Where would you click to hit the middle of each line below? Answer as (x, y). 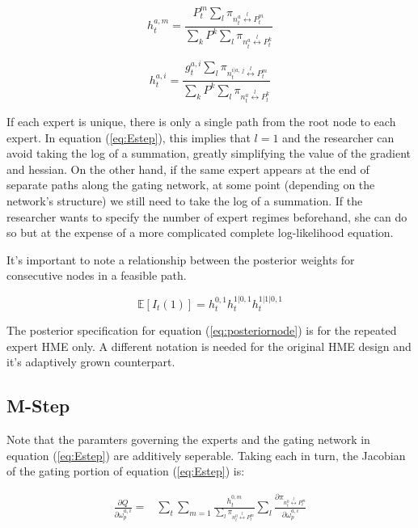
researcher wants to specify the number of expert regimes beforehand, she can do (207, 216)
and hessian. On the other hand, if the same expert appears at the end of (188, 169)
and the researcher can (338, 137)
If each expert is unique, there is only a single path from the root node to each (201, 122)
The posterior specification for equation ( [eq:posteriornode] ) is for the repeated (202, 330)
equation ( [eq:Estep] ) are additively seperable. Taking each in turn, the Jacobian (206, 455)
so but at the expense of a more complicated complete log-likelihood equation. (200, 232)
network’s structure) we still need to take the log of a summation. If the (185, 201)
